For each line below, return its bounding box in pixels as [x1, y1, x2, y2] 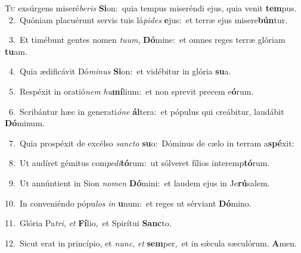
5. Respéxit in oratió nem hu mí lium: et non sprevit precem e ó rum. [8, 85, 254, 97]
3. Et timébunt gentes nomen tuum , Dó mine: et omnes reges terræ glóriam [8, 33, 286, 46]
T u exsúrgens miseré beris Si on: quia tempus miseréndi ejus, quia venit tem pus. [5, 2, 297, 14]
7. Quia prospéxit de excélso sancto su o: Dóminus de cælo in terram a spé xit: [8, 136, 294, 149]
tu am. [5, 45, 27, 57]
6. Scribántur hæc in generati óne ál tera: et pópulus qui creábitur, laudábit [8, 105, 284, 117]
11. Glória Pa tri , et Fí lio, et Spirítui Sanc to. [5, 217, 172, 229]
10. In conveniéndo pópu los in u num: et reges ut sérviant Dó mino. [5, 196, 252, 209]
